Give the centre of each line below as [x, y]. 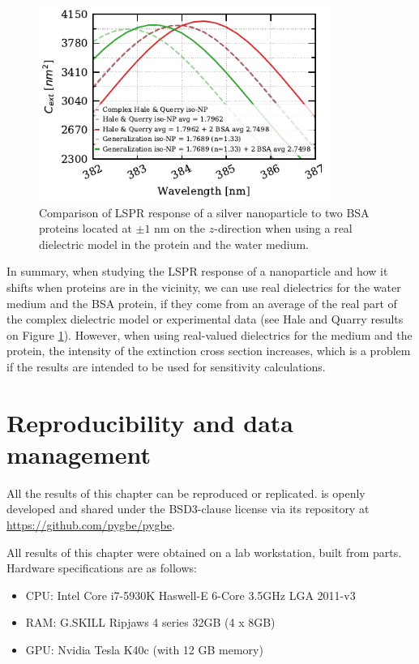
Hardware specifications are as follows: [102, 568]
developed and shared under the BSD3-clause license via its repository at [188, 509]
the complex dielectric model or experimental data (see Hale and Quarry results [205, 319]
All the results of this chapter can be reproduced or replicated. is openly [186, 493]
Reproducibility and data [150, 422]
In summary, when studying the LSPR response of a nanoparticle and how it [197, 271]
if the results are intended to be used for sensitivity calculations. [166, 366]
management [79, 454]
